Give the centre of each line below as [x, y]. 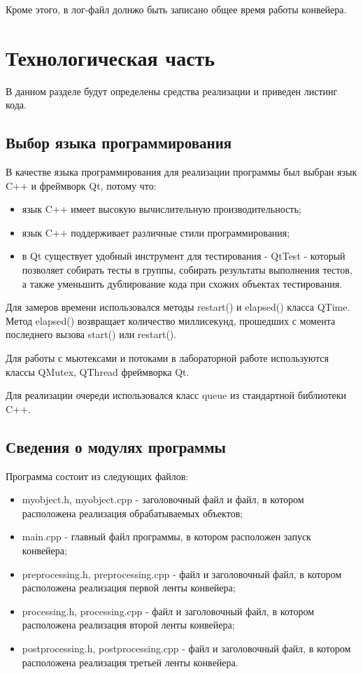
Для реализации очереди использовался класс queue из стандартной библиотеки [176, 395]
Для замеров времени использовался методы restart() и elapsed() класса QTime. [178, 307]
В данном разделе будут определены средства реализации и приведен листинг [172, 91]
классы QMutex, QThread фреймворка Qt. [98, 371]
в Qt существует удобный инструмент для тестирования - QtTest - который [184, 256]
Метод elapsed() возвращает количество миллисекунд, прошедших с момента [171, 320]
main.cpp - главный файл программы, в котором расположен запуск [166, 536]
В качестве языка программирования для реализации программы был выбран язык [181, 172]
